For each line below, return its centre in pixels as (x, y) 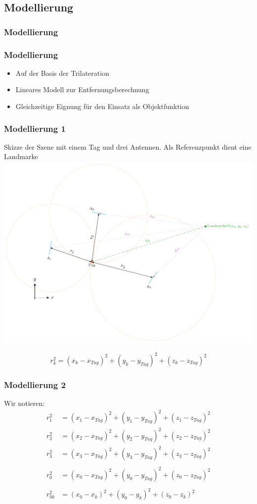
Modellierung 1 (35, 128)
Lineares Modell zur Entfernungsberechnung (82, 89)
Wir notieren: (24, 403)
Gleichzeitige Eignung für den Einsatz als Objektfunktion (102, 106)
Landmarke (21, 156)
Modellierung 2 (35, 384)
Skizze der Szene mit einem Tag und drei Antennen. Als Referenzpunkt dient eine (128, 146)
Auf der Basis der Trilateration (62, 73)
